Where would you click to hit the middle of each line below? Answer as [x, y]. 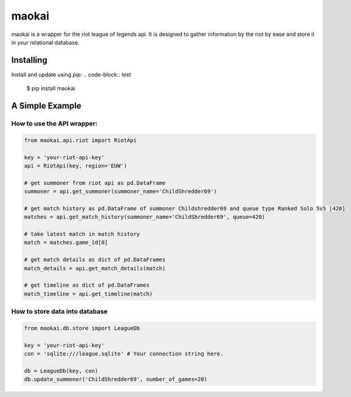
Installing [30, 60]
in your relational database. [45, 42]
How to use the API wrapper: [54, 124]
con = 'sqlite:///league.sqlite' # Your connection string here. [124, 354]
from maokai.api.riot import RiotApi [80, 140]
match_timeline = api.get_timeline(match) [88, 294]
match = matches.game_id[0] [66, 243]
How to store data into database [59, 312]
